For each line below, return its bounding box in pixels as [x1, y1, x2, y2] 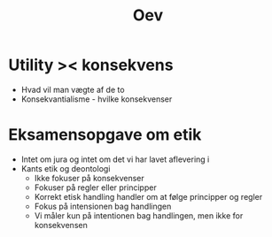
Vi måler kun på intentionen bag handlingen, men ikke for [34, 210, 244, 221]
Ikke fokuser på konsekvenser [34, 172, 145, 183]
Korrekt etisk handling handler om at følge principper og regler [34, 191, 263, 202]
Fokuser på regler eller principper [34, 182, 157, 193]
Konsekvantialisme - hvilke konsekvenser [20, 94, 173, 104]
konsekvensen [34, 219, 88, 230]
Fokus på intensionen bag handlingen [34, 201, 172, 211]
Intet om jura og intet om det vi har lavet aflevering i [20, 154, 210, 164]
